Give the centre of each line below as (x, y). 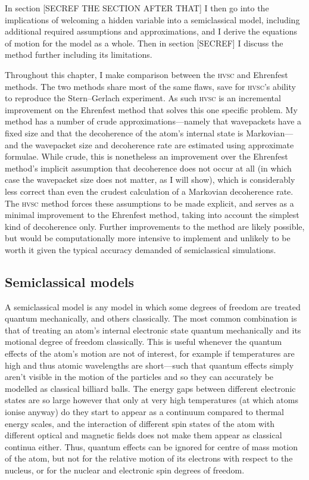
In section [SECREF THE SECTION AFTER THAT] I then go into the (137, 8)
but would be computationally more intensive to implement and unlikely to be (148, 238)
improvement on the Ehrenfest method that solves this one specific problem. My (151, 109)
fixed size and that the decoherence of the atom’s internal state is (124, 133)
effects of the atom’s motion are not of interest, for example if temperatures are (150, 353)
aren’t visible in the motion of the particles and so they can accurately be (139, 377)
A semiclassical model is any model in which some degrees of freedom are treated (153, 306)
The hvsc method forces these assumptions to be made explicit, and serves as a (149, 203)
